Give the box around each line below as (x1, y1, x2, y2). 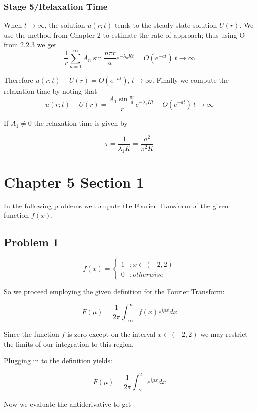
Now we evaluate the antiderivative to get (4, 399, 131, 409)
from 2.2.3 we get (4, 39, 57, 50)
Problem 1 (4, 234, 59, 250)
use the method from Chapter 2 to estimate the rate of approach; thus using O (4, 29, 245, 40)
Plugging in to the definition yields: (4, 355, 112, 366)
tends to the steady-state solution (115, 20, 217, 30)
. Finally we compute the (152, 75, 229, 85)
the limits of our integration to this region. (4, 338, 134, 349)
